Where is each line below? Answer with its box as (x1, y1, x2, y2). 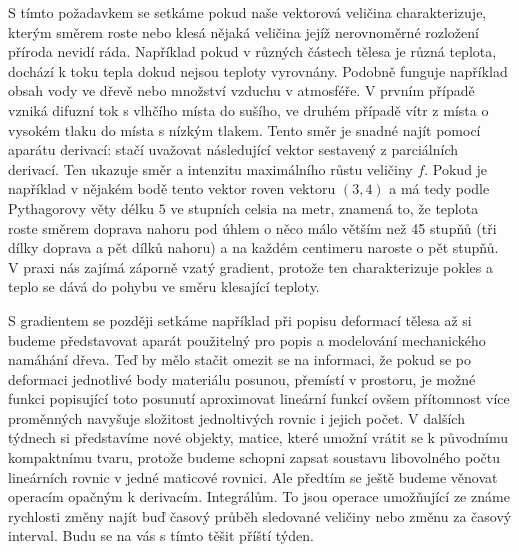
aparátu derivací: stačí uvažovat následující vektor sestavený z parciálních (8, 139, 459, 160)
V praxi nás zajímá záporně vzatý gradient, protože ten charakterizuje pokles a (8, 256, 493, 277)
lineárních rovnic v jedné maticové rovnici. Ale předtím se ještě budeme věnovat (8, 466, 498, 487)
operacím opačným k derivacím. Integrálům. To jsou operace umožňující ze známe (8, 486, 510, 507)
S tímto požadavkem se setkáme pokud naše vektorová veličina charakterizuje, (8, 2, 487, 22)
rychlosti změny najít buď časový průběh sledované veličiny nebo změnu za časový (8, 505, 512, 526)
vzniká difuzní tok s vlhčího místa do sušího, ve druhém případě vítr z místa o (8, 99, 489, 120)
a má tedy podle (389, 178, 490, 199)
